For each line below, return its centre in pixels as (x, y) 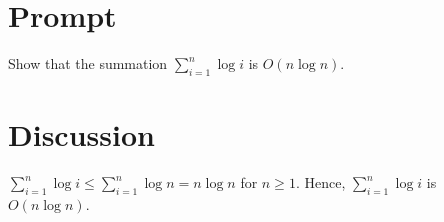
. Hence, (320, 182)
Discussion (81, 134)
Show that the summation (88, 63)
